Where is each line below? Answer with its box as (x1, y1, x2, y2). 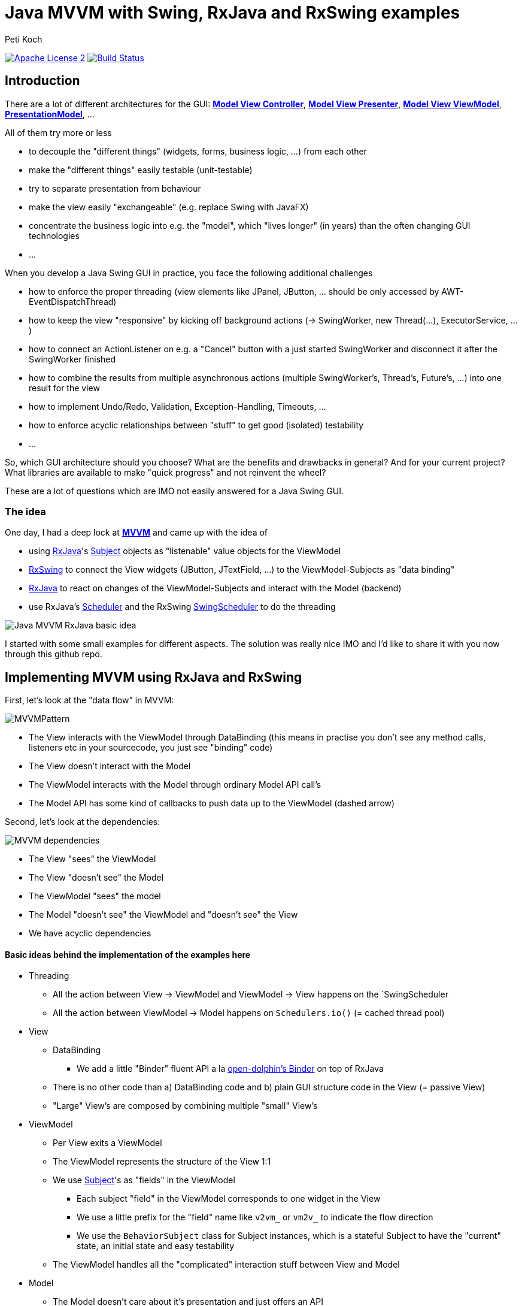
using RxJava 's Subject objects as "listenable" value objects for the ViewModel (29, 546, 341, 557)
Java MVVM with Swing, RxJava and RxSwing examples (5, 2, 460, 23)
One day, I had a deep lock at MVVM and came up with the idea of (5, 527, 268, 538)
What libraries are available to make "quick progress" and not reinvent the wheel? (5, 467, 326, 477)
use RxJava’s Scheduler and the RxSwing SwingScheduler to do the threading (29, 601, 336, 612)
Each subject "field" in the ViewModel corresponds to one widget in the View (77, 1193, 381, 1204)
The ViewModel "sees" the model (29, 891, 161, 902)
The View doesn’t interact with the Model (29, 761, 191, 772)
